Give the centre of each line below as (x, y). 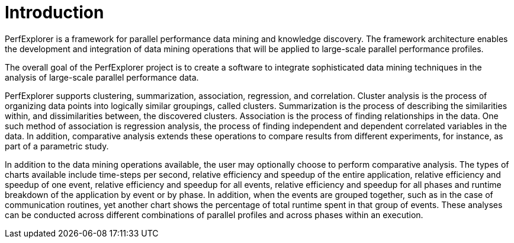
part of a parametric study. (57, 146)
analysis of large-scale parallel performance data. (102, 77)
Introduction (54, 12)
